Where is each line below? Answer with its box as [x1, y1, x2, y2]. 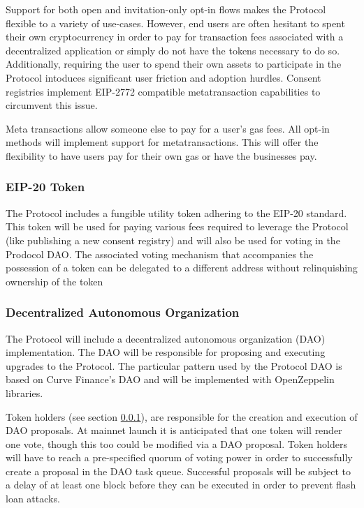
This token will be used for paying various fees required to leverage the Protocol [6, 219, 349, 234]
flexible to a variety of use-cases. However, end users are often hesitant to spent [6, 15, 345, 30]
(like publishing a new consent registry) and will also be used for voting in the [6, 232, 340, 247]
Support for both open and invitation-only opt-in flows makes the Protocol [6, 2, 326, 16]
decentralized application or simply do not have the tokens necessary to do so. [6, 43, 340, 57]
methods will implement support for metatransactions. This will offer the [6, 135, 319, 149]
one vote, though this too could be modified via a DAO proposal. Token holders [6, 436, 347, 451]
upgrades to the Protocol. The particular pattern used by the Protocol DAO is [6, 358, 342, 373]
